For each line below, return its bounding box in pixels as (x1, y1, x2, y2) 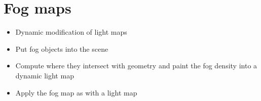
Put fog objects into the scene (15, 43, 108, 54)
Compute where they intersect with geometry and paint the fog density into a (15, 60, 257, 71)
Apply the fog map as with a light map (15, 87, 137, 97)
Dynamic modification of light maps (15, 27, 127, 37)
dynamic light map (15, 70, 74, 80)
